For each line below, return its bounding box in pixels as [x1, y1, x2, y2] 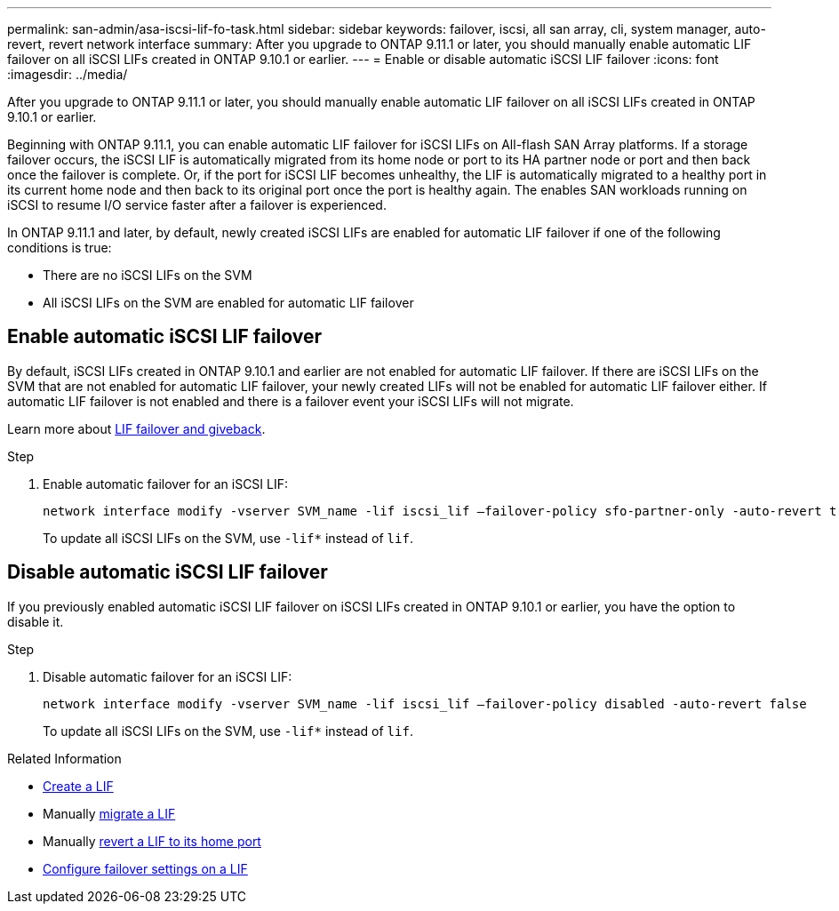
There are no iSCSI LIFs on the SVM [43, 268, 252, 283]
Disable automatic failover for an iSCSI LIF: [43, 668, 292, 684]
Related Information [7, 750, 122, 766]
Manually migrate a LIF [43, 805, 176, 821]
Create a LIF [43, 778, 114, 794]
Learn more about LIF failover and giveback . [7, 420, 266, 436]
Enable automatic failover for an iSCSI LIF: [43, 475, 289, 491]
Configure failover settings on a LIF [43, 860, 248, 876]
